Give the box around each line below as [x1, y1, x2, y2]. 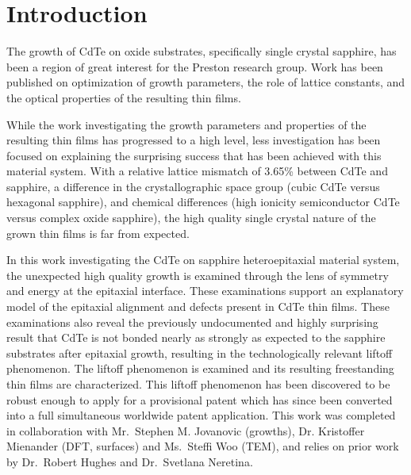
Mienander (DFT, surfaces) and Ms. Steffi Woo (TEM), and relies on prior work [6, 438, 399, 454]
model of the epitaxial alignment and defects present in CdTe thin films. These [6, 298, 390, 315]
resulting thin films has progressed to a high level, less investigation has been [6, 132, 381, 148]
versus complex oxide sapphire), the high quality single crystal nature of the [6, 209, 376, 226]
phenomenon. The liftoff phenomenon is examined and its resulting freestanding [6, 360, 394, 377]
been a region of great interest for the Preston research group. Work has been [6, 58, 383, 75]
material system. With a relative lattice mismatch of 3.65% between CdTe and [6, 163, 388, 179]
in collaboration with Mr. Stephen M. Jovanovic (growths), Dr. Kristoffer [6, 422, 365, 439]
